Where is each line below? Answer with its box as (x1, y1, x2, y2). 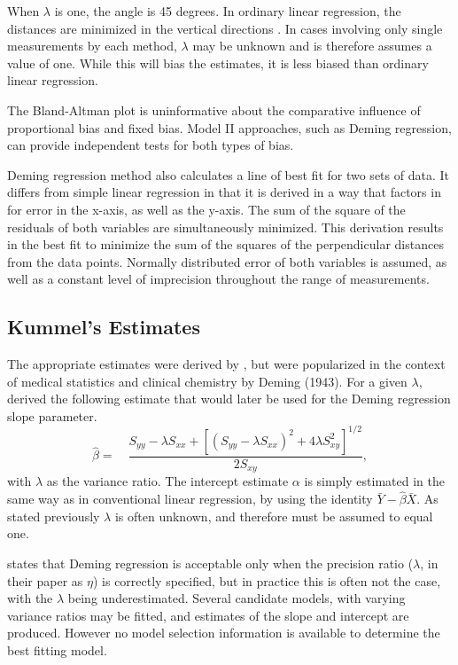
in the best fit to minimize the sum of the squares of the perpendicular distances (7, 235, 444, 254)
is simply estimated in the (304, 472, 445, 490)
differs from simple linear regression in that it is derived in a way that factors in (7, 183, 441, 201)
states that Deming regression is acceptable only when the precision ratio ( (7, 554, 414, 573)
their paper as (7, 571, 83, 590)
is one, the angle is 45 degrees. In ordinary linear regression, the (54, 2, 401, 20)
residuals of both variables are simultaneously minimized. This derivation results (7, 217, 444, 236)
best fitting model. (7, 641, 107, 660)
